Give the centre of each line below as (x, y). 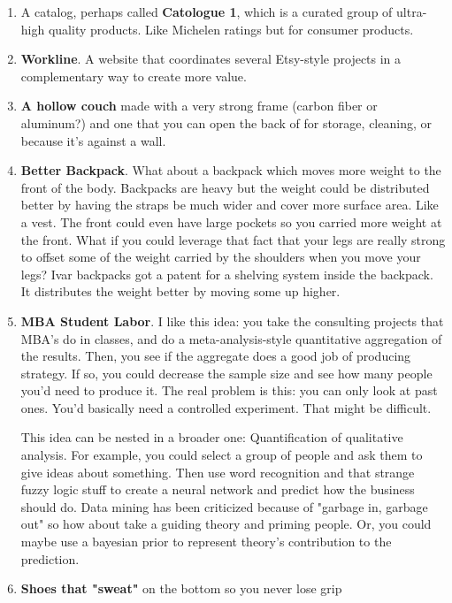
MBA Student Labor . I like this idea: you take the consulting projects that (232, 321)
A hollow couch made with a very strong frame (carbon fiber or (199, 106)
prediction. (50, 558)
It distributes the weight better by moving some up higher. (180, 291)
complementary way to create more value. (134, 76)
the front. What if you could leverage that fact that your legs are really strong (233, 239)
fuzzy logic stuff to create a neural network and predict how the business (218, 489)
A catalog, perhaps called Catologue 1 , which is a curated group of (207, 11)
